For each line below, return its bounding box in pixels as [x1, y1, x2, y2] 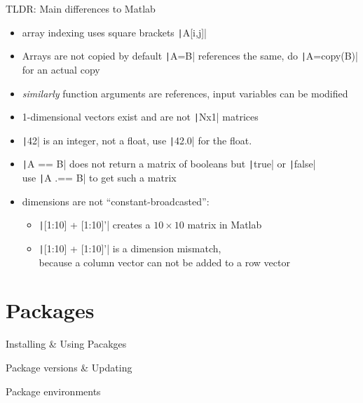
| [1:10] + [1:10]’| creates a [39, 217, 151, 232]
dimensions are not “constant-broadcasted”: [22, 193, 210, 208]
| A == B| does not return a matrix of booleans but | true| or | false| [22, 156, 316, 171]
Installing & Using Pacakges [6, 336, 127, 351]
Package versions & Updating [6, 360, 132, 374]
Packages [6, 296, 95, 325]
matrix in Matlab [187, 217, 262, 232]
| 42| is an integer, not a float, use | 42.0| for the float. [22, 132, 252, 147]
